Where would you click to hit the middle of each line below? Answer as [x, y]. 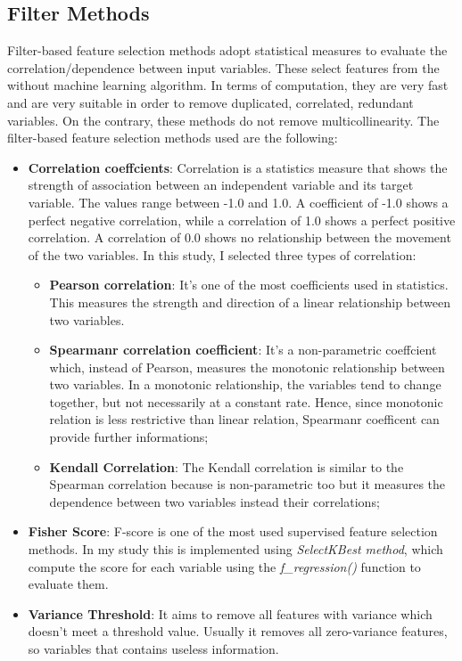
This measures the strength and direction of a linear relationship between [250, 302]
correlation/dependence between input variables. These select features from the [223, 67]
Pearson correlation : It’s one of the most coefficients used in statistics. [249, 285]
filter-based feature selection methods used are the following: [173, 138]
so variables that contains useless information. [153, 649]
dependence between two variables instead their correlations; [214, 501]
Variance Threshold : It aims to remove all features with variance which [230, 613]
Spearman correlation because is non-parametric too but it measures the [247, 484]
